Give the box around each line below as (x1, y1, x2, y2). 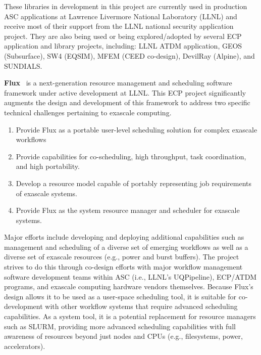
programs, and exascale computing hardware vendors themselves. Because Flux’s (4, 281, 253, 292)
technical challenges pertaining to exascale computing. (4, 107, 172, 117)
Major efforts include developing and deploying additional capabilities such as (4, 232, 244, 242)
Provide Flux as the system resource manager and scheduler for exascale (16, 205, 240, 215)
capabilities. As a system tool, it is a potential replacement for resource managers (4, 311, 256, 322)
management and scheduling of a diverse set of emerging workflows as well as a (4, 241, 248, 252)
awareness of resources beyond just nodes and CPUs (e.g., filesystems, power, (4, 331, 243, 341)
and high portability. (16, 161, 80, 171)
